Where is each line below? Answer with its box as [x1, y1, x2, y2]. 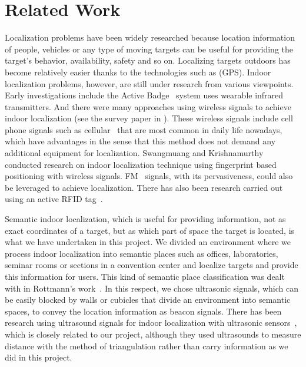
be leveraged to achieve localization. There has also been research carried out [5, 181, 283, 193]
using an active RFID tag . [5, 193, 103, 205]
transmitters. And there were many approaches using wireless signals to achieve [5, 100, 291, 113]
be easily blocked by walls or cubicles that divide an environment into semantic [5, 293, 291, 306]
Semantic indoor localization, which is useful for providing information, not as [5, 213, 286, 225]
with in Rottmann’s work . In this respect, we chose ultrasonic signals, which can [5, 282, 298, 294]
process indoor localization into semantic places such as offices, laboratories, [5, 247, 278, 259]
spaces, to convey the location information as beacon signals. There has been [5, 305, 282, 317]
